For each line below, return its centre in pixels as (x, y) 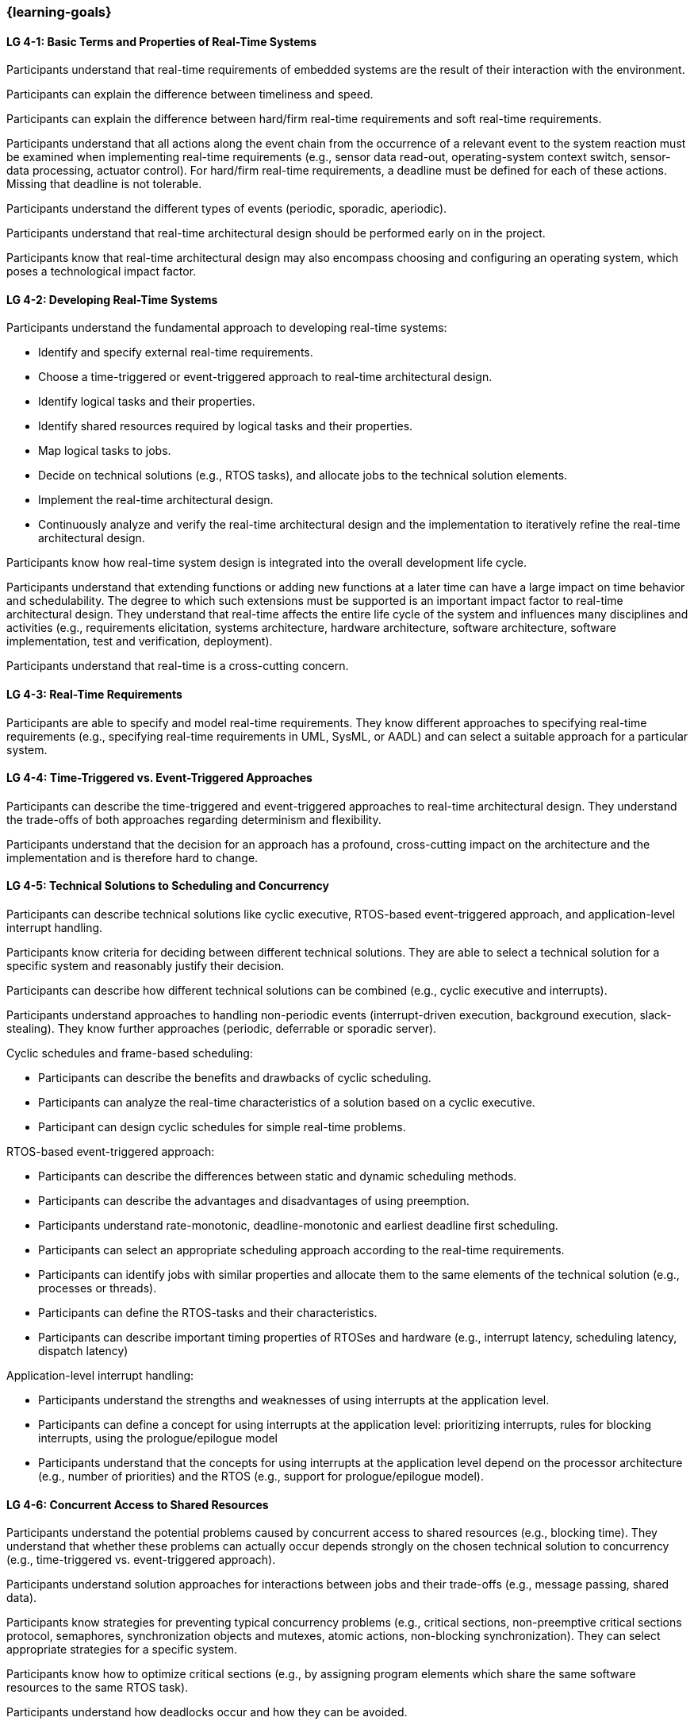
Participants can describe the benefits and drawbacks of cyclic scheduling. (235, 1078)
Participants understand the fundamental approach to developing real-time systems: (227, 328)
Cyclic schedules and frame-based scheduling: (130, 1053)
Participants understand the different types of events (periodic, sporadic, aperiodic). (227, 209)
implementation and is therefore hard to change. (132, 857)
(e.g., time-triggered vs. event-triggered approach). (141, 1560)
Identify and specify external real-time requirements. (176, 352)
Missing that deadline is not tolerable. (104, 184)
